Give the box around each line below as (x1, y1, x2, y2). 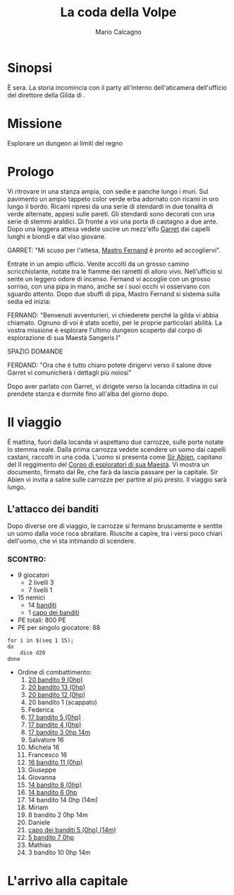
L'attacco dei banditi (7, 503, 99, 515)
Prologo (7, 163, 54, 180)
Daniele (27, 818, 51, 826)
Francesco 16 (27, 750, 68, 759)
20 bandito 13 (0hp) (27, 683, 86, 691)
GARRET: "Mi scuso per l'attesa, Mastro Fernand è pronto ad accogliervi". (7, 245, 221, 255)
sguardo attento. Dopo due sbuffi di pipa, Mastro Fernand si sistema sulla (7, 289, 221, 298)
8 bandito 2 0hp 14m (27, 810, 88, 819)
